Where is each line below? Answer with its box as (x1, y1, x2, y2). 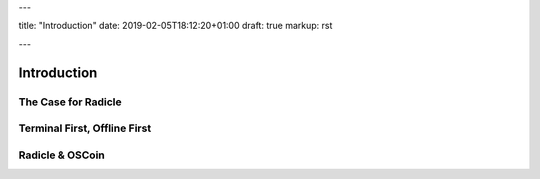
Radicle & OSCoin (18, 148, 105, 162)
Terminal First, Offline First (18, 121, 152, 135)
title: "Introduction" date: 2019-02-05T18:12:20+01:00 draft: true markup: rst (18, 20, 333, 32)
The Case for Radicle (18, 95, 122, 109)
